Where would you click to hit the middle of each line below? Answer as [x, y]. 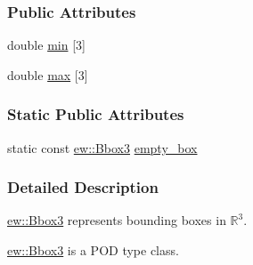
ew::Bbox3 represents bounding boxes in [117, 220]
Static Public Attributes [96, 114]
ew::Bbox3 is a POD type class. [93, 250]
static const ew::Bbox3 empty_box [102, 147]
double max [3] [48, 74]
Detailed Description [83, 187]
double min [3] [46, 45]
